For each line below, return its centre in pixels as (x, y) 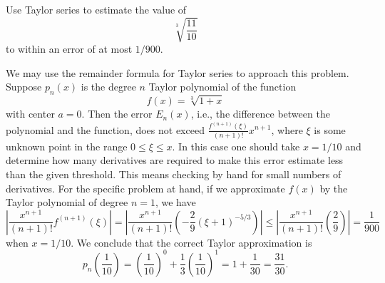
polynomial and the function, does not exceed (105, 129)
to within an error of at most (69, 49)
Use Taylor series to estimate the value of (96, 9)
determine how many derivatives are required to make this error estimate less (175, 160)
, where (287, 129)
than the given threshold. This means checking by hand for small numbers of (174, 174)
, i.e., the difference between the (260, 114)
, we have (175, 202)
